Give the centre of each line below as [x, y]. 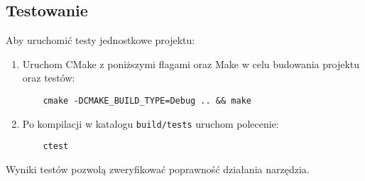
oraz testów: [49, 78]
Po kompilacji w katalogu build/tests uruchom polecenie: [151, 123]
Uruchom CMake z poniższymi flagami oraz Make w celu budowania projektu [191, 64]
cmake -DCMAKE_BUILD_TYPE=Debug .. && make [147, 100]
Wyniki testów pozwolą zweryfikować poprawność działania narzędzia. [158, 169]
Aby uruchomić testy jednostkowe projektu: [100, 40]
